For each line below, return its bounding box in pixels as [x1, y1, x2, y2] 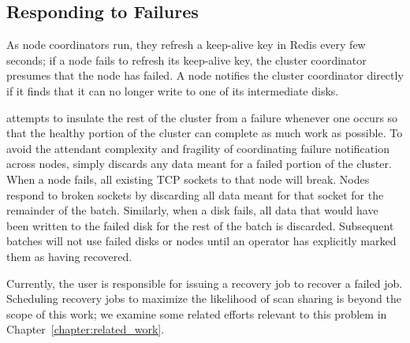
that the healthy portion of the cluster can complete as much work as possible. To [6, 125, 403, 141]
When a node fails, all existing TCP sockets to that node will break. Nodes [6, 170, 370, 187]
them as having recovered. [6, 248, 132, 264]
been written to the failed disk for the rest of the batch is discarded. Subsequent [6, 217, 394, 233]
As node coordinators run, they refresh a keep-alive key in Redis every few [6, 36, 366, 53]
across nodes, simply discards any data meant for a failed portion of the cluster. [6, 155, 392, 172]
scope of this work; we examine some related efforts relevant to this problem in [6, 305, 387, 322]
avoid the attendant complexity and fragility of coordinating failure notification [6, 140, 389, 156]
